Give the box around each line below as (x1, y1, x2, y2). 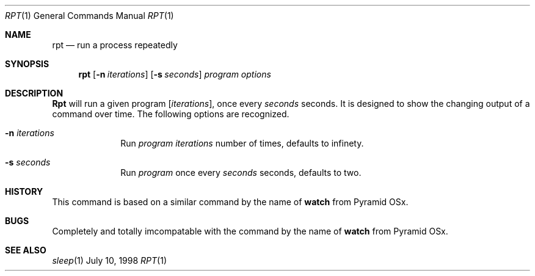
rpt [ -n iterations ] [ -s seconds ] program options (78, 69, 271, 79)
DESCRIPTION (5, 88, 64, 98)
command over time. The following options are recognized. (52, 109, 289, 119)
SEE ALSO (5, 245, 46, 255)
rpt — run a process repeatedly (52, 40, 178, 50)
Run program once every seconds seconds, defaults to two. (120, 167, 362, 178)
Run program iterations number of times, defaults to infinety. (120, 138, 364, 148)
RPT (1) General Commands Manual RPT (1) (5, 10, 174, 21)
